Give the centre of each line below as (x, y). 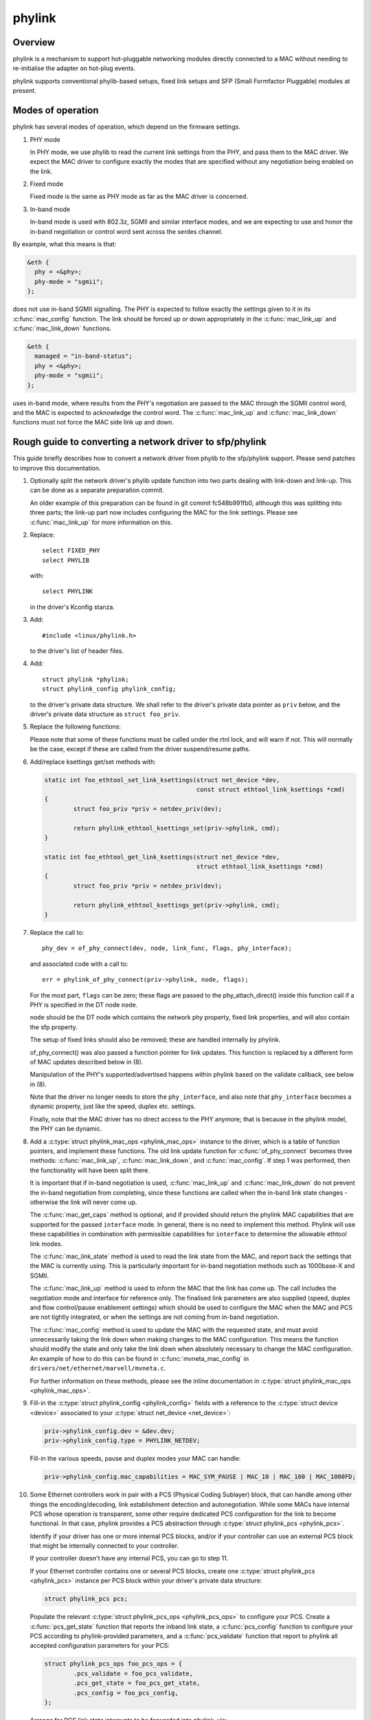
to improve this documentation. (57, 468)
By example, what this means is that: (65, 244)
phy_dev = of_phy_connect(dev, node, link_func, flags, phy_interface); (167, 948)
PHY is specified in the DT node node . (84, 1004)
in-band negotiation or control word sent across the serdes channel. (126, 231)
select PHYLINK (68, 591)
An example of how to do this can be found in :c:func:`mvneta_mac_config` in (139, 1358)
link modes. (46, 1244)
